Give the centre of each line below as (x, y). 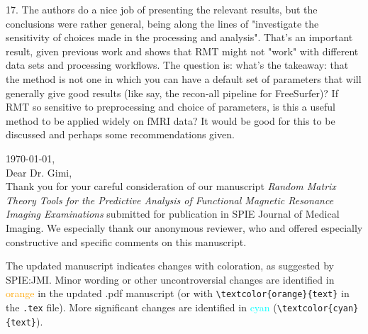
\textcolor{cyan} (318, 308)
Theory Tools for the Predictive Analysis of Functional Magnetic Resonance (170, 200)
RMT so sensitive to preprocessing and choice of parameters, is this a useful (171, 107)
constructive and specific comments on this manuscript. (126, 241)
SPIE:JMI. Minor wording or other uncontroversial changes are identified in (170, 279)
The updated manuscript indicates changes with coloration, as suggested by (170, 266)
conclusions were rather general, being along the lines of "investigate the (162, 23)
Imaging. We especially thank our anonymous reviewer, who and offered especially (184, 227)
